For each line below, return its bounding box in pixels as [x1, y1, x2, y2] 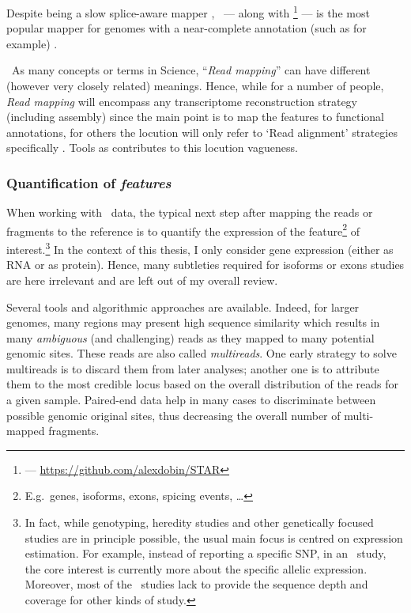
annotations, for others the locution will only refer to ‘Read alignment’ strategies [6, 123, 398, 140]
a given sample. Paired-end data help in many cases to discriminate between [6, 392, 376, 408]
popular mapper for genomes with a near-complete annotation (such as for [6, 20, 367, 36]
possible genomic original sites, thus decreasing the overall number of [6, 407, 341, 423]
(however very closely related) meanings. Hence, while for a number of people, [6, 78, 384, 94]
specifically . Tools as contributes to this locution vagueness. [6, 139, 298, 156]
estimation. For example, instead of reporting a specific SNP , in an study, [25, 545, 386, 562]
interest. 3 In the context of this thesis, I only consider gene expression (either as [6, 239, 394, 257]
